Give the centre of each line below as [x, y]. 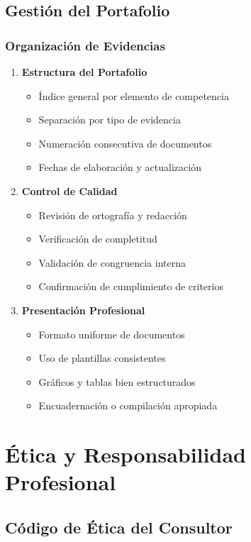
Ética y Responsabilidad [125, 454]
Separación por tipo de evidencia [110, 120]
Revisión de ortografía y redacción [113, 215]
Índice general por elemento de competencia [134, 95]
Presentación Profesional [83, 310]
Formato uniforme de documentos [112, 334]
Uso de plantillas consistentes [102, 358]
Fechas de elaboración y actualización [120, 167]
